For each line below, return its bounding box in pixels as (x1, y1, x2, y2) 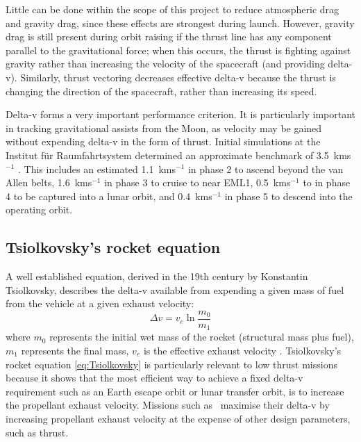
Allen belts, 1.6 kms (6, 175, 92, 190)
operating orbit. (6, 202, 73, 217)
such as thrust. (6, 425, 69, 439)
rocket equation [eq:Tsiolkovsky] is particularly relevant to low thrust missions (6, 357, 337, 371)
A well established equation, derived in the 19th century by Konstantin (6, 269, 308, 284)
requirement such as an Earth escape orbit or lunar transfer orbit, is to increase (6, 384, 344, 398)
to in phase (303, 175, 351, 190)
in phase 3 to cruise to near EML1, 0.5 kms (104, 175, 291, 190)
